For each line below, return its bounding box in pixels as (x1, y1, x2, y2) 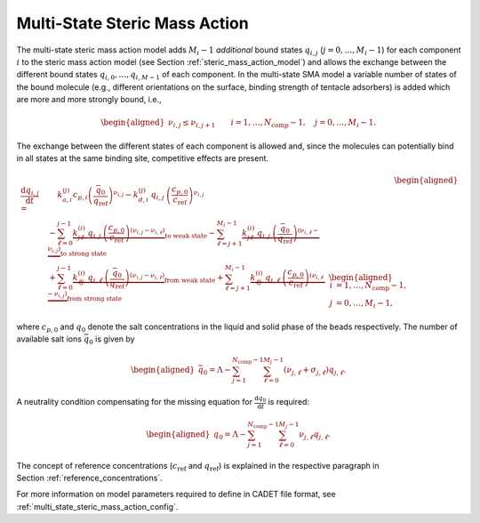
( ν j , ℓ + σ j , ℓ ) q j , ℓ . (283, 365, 347, 377)
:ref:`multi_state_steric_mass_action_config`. (16, 501, 179, 511)
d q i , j (20, 185, 39, 197)
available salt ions (16, 334, 82, 344)
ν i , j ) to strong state (47, 245, 107, 258)
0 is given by (89, 334, 135, 346)
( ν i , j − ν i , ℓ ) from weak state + (129, 271, 224, 285)
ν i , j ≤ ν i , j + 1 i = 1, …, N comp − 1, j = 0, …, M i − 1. (167, 117, 377, 130)
